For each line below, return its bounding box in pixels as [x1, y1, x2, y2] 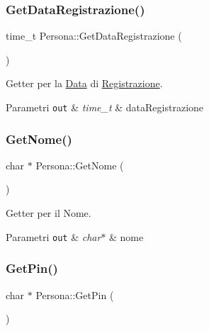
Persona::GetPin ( [35, 287, 114, 302]
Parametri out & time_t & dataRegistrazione [6, 100, 204, 114]
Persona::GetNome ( [35, 157, 124, 172]
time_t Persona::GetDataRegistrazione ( [6, 28, 182, 43]
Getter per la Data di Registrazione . [6, 76, 163, 91]
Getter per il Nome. [6, 206, 91, 220]
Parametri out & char [6, 229, 101, 244]
